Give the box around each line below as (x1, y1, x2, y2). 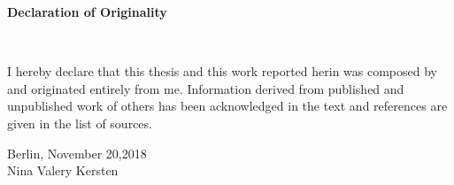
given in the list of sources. (7, 113, 152, 132)
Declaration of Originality (7, 3, 167, 20)
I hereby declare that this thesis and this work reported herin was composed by (7, 62, 438, 81)
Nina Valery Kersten (7, 161, 119, 180)
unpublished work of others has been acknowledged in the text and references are (7, 96, 448, 115)
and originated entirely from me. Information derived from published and (7, 79, 404, 97)
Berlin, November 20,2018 (7, 143, 147, 162)
